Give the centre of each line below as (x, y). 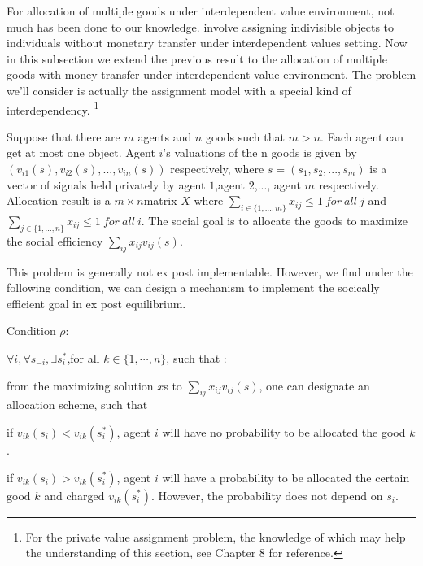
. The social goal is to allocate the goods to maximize (274, 220)
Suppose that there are (63, 136)
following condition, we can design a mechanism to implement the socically (193, 287)
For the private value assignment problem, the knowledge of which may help (216, 536)
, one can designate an (314, 385)
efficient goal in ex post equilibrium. (96, 303)
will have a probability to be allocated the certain (286, 477)
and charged (74, 495)
